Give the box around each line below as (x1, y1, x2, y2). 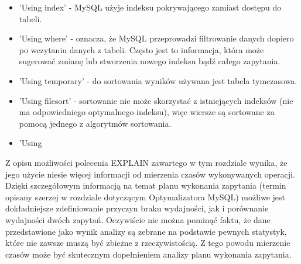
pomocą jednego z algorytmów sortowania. (19, 117, 172, 129)
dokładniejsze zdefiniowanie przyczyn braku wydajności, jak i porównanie (5, 202, 269, 214)
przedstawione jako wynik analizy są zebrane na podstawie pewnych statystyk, (5, 225, 287, 237)
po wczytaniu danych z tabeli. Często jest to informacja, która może (19, 43, 264, 55)
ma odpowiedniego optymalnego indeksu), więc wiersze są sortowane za (19, 106, 275, 118)
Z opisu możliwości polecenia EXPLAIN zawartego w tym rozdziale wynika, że (5, 156, 288, 168)
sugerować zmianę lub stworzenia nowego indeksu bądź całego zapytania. (19, 55, 281, 67)
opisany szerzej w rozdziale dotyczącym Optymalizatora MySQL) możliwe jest (5, 190, 286, 203)
